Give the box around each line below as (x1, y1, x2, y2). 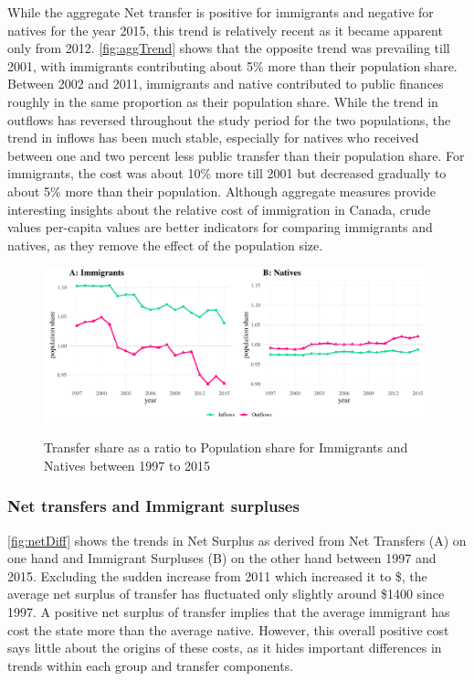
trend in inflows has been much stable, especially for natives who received (7, 128, 419, 147)
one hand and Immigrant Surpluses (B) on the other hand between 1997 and (7, 548, 437, 568)
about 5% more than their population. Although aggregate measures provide (7, 181, 436, 200)
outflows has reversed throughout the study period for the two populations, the (7, 110, 451, 129)
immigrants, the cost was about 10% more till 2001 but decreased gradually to (7, 164, 447, 183)
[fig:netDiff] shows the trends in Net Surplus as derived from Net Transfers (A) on (7, 530, 467, 549)
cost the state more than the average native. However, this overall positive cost (7, 620, 449, 639)
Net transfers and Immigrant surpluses (7, 495, 300, 517)
